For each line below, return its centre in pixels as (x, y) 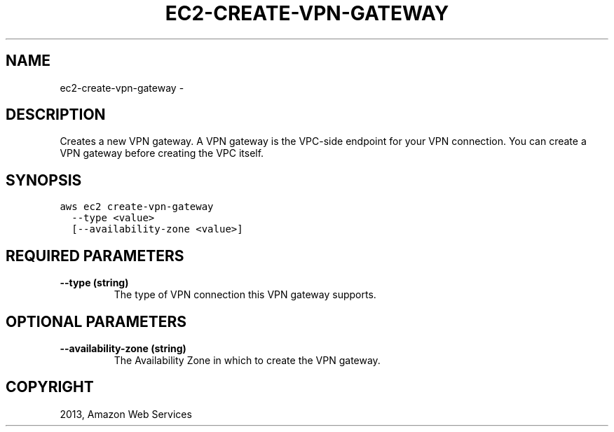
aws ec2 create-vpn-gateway (137, 207)
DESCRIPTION (56, 115)
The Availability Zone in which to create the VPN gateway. (247, 360)
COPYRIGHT (50, 387)
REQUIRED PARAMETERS (95, 256)
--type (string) (94, 283)
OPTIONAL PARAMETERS (96, 321)
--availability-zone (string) (123, 348)
